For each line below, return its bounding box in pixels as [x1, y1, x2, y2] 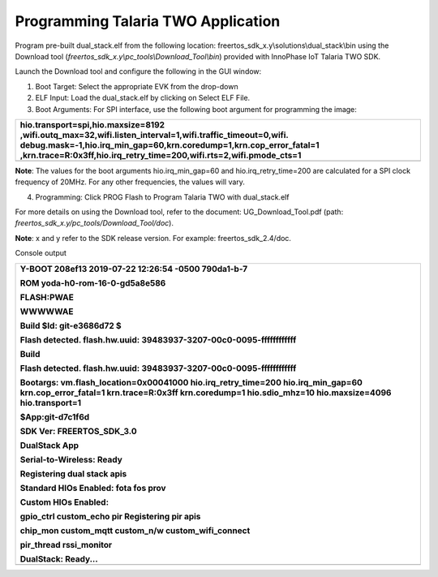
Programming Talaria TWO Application [15, 12, 281, 30]
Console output [15, 248, 67, 258]
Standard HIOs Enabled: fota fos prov [19, 482, 166, 493]
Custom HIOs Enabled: [19, 496, 109, 507]
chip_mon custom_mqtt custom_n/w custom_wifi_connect [19, 524, 251, 536]
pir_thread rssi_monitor [19, 539, 113, 550]
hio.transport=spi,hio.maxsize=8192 [19, 118, 165, 130]
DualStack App [19, 439, 79, 450]
